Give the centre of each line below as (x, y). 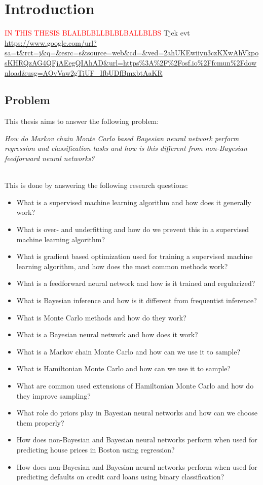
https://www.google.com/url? (51, 42)
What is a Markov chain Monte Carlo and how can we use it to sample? (128, 351)
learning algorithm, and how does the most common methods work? (122, 266)
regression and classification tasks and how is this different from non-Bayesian (126, 148)
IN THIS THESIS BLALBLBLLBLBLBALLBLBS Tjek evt (97, 33)
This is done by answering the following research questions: (96, 185)
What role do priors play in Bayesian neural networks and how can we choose (137, 413)
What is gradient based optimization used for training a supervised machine (135, 256)
